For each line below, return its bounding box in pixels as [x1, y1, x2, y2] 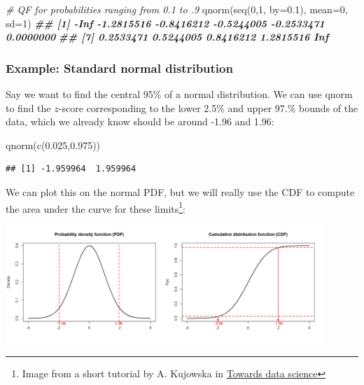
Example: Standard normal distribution [6, 59, 233, 76]
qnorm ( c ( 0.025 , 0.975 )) [6, 137, 101, 152]
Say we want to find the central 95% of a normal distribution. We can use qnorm [6, 87, 353, 101]
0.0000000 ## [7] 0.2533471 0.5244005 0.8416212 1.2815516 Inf [6, 29, 329, 44]
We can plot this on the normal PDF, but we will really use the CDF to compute [6, 184, 355, 199]
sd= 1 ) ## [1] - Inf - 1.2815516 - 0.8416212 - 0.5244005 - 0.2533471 [6, 15, 325, 30]
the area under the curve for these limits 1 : [6, 199, 185, 216]
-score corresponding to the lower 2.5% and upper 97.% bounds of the [58, 100, 358, 115]
